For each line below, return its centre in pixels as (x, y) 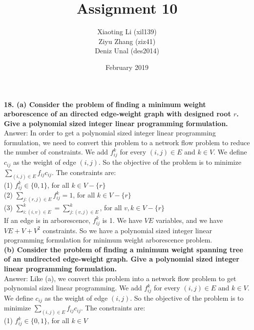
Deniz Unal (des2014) (127, 51)
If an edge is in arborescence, (47, 220)
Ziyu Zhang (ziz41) (127, 41)
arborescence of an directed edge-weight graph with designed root (117, 114)
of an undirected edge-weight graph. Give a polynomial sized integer (122, 259)
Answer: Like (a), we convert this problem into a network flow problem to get (120, 278)
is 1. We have (122, 220)
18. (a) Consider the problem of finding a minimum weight (105, 104)
